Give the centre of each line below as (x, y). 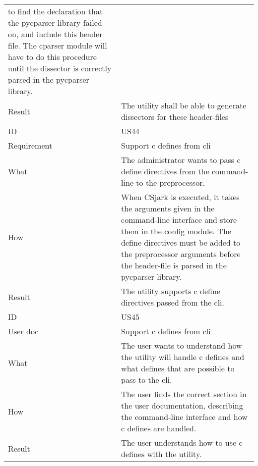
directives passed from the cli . (173, 302)
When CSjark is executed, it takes (180, 197)
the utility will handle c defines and (183, 357)
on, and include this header (55, 34)
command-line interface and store (179, 220)
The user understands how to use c (182, 442)
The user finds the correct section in (184, 394)
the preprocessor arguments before (181, 254)
